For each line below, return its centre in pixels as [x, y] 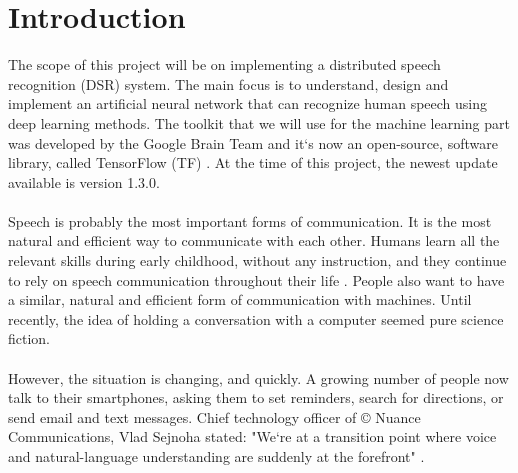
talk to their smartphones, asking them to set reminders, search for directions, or [256, 397]
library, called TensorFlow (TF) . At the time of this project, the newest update [253, 162]
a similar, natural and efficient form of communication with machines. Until [240, 299]
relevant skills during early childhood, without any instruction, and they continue [257, 260]
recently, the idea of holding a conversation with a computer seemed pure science [256, 318]
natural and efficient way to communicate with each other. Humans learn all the [254, 240]
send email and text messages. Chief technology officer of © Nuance [214, 416]
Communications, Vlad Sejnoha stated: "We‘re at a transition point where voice [252, 436]
